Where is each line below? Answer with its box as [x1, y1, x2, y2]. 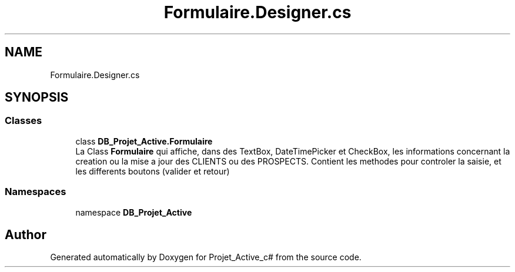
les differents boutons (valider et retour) [75, 166, 230, 176]
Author [5, 227, 46, 242]
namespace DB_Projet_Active [75, 207, 192, 217]
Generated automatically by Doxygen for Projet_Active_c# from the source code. [50, 252, 362, 263]
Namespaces [5, 186, 66, 198]
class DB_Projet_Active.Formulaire [75, 136, 213, 146]
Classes [5, 115, 42, 127]
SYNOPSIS [5, 90, 69, 105]
